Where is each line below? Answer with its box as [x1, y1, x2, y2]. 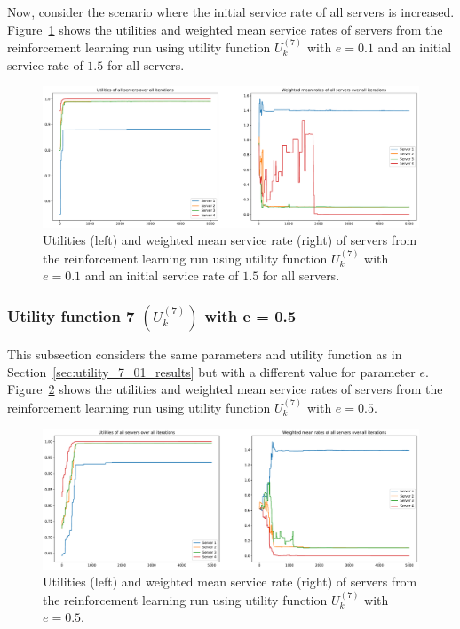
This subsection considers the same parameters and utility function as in [7, 345, 402, 364]
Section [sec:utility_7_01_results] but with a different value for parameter [7, 362, 416, 381]
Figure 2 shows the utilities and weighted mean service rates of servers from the [7, 380, 443, 398]
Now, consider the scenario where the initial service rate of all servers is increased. [7, 3, 455, 20]
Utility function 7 [7, 304, 135, 326]
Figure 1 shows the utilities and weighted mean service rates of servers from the [7, 20, 443, 38]
